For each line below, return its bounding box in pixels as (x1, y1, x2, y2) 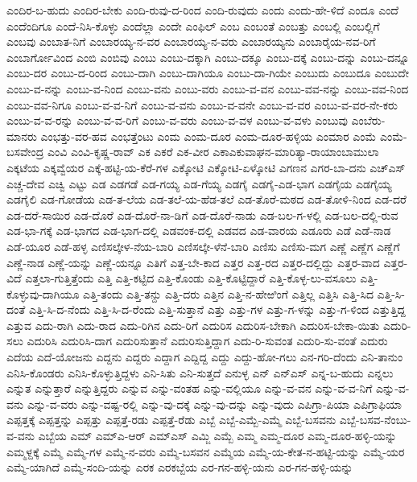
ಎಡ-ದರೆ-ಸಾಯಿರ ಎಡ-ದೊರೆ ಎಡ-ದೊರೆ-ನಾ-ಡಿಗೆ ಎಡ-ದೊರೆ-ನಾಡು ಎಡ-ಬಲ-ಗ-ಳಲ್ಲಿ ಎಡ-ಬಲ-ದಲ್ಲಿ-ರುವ (6, 206, 398, 223)
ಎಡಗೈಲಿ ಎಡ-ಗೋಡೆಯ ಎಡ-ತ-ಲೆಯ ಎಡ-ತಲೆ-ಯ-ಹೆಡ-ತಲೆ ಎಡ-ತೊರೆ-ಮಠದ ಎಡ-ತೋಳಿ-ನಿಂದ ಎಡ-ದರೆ (6, 191, 407, 208)
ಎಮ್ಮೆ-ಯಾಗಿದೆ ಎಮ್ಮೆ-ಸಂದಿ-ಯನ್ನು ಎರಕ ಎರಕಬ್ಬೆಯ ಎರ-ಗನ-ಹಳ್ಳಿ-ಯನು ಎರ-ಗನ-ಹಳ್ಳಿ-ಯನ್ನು (6, 459, 353, 476)
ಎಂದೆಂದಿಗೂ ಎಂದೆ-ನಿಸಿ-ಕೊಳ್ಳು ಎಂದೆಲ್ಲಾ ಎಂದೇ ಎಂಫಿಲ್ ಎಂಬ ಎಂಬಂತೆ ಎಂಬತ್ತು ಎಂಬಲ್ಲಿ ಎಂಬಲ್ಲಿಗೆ (6, 17, 380, 34)
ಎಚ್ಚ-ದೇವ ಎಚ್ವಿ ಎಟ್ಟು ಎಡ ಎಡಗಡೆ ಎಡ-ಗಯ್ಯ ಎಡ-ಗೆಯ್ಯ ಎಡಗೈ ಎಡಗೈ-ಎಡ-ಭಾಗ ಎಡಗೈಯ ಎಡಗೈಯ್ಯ (6, 175, 392, 192)
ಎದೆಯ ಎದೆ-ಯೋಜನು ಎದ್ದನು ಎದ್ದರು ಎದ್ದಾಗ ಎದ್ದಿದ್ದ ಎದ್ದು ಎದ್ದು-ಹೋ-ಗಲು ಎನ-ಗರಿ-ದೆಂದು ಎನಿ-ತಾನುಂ (6, 348, 403, 365)
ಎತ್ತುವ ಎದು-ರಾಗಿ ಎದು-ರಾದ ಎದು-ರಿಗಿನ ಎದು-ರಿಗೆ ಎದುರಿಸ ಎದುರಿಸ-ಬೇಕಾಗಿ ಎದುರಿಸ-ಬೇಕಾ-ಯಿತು (6, 316, 380, 333)
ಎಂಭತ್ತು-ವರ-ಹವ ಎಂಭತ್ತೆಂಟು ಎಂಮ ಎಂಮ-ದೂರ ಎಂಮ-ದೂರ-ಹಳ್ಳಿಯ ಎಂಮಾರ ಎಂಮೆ (40, 127, 377, 144)
